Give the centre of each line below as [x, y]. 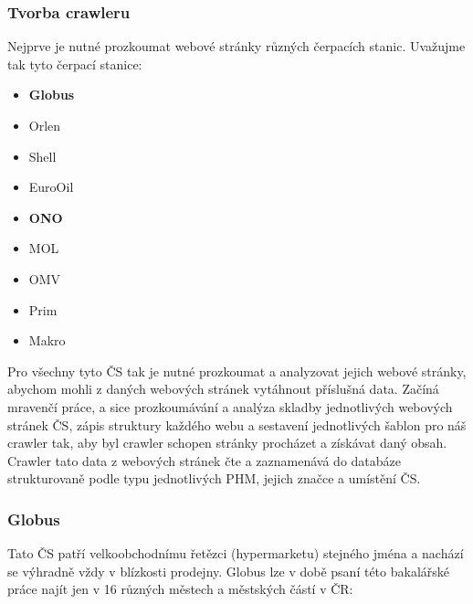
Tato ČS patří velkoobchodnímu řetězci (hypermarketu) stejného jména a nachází [236, 553]
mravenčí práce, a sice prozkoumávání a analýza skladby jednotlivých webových [230, 406]
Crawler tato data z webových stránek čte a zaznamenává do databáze [205, 460]
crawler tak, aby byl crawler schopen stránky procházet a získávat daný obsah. [227, 443]
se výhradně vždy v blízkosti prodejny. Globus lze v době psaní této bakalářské [229, 571]
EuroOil [51, 187]
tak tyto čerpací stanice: [75, 64]
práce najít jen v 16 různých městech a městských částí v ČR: [180, 589]
